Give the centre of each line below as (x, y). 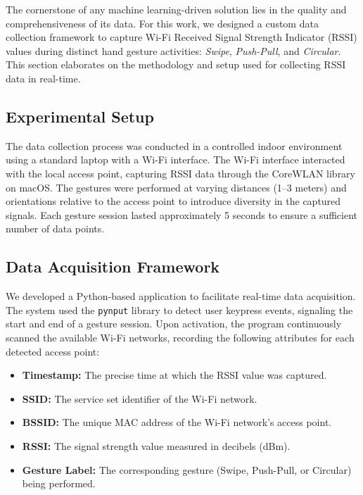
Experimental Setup (80, 116)
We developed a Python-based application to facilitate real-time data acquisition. (181, 296)
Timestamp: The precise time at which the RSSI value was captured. (174, 375)
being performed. (59, 483)
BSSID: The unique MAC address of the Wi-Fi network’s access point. (177, 422)
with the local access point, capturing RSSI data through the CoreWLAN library (180, 173)
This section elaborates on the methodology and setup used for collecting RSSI (176, 64)
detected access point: (53, 351)
